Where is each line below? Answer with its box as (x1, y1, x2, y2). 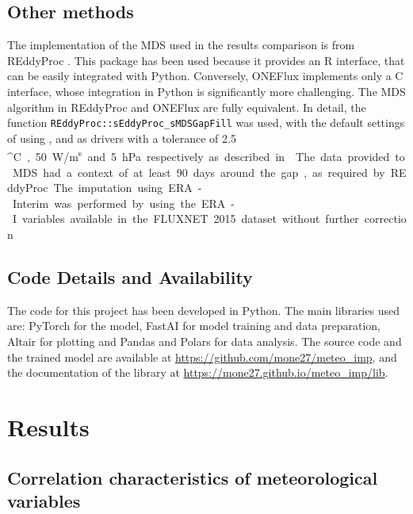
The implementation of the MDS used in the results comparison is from (7, 36, 355, 53)
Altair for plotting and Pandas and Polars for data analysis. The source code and (7, 333, 402, 350)
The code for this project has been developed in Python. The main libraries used (7, 301, 400, 318)
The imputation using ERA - (53, 179, 202, 196)
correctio (364, 210, 407, 227)
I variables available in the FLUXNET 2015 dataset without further (12, 210, 359, 227)
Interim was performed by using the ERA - (12, 194, 235, 211)
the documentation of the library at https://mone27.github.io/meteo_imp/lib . (7, 364, 388, 381)
